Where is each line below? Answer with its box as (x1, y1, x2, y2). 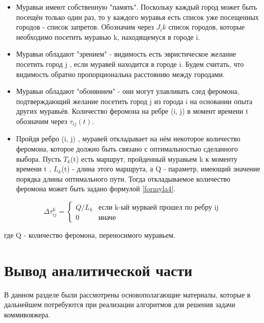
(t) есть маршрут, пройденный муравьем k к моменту (70, 153, 237, 164)
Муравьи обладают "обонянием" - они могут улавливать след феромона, (16, 86, 240, 96)
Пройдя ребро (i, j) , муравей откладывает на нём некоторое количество (16, 133, 241, 144)
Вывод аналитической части (4, 259, 193, 280)
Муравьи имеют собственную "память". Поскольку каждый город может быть (16, 2, 257, 12)
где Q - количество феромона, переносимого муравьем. (4, 229, 175, 240)
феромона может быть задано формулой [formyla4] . (16, 183, 176, 194)
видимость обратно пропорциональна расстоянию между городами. (16, 68, 225, 79)
